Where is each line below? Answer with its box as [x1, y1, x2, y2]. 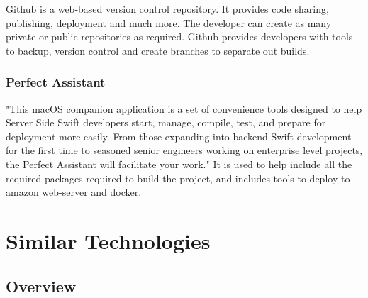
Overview [6, 275, 77, 297]
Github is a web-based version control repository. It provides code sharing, [6, 1, 329, 16]
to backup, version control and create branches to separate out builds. [6, 43, 310, 57]
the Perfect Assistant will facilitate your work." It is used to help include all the [6, 156, 352, 171]
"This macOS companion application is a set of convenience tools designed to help [6, 101, 362, 116]
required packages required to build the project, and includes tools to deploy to [6, 170, 350, 185]
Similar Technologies [6, 226, 211, 255]
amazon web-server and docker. [6, 184, 142, 199]
